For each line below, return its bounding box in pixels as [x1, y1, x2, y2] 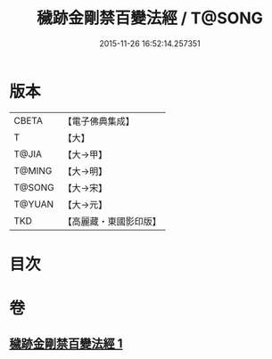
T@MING [13, 164, 53, 176]
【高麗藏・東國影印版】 [62, 215, 162, 227]
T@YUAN [13, 198, 54, 210]
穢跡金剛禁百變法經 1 [9, 336, 123, 352]
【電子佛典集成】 [62, 115, 136, 127]
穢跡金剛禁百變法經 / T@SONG [37, 8, 263, 29]
